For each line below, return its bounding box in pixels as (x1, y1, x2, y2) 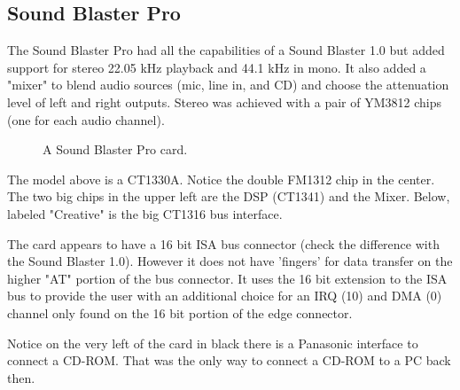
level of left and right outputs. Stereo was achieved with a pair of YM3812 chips (7, 92, 441, 111)
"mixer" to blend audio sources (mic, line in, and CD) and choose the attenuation (7, 75, 449, 94)
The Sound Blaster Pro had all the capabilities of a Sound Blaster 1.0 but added (7, 41, 445, 59)
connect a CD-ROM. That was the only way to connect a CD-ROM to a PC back (7, 351, 451, 370)
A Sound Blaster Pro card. (43, 140, 188, 159)
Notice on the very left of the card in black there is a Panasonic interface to (7, 333, 418, 352)
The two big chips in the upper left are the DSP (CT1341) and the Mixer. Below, (7, 187, 450, 206)
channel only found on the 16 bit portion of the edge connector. (7, 303, 353, 322)
